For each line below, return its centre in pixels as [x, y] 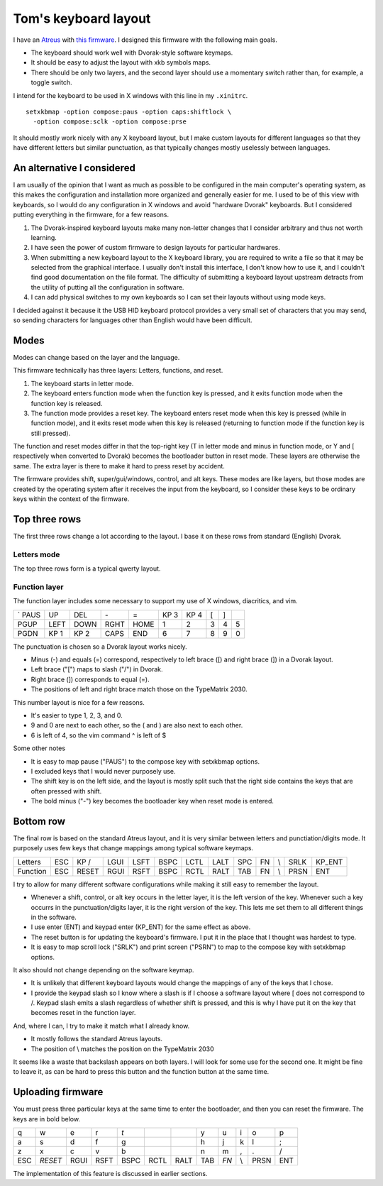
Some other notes [39, 748]
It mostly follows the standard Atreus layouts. [97, 1039]
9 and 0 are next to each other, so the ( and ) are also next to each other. [137, 725]
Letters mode [37, 554]
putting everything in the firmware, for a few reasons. [91, 215]
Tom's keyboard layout [82, 18]
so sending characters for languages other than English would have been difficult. [133, 320]
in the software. [54, 917]
